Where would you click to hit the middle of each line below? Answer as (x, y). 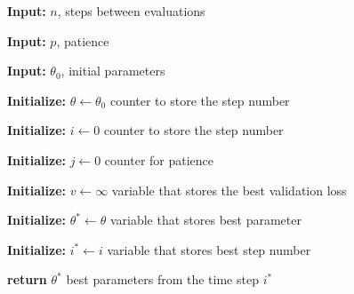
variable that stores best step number (209, 249)
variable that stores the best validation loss (229, 190)
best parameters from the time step (162, 279)
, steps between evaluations (131, 11)
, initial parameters (113, 71)
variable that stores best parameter (205, 220)
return (27, 279)
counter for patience (159, 159)
